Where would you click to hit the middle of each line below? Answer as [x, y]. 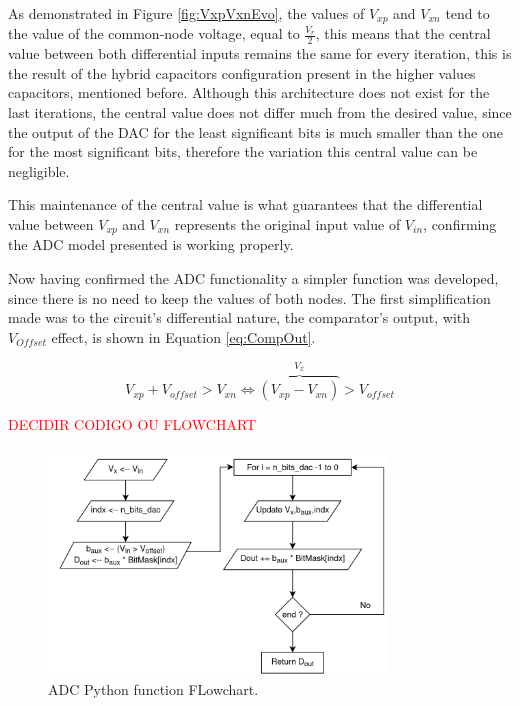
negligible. [39, 170]
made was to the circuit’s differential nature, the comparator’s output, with [239, 317]
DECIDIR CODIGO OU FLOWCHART [132, 424]
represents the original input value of [287, 224]
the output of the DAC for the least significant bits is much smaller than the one [255, 131]
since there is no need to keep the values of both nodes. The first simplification [249, 297]
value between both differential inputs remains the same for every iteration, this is [260, 53]
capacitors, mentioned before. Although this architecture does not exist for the [249, 92]
